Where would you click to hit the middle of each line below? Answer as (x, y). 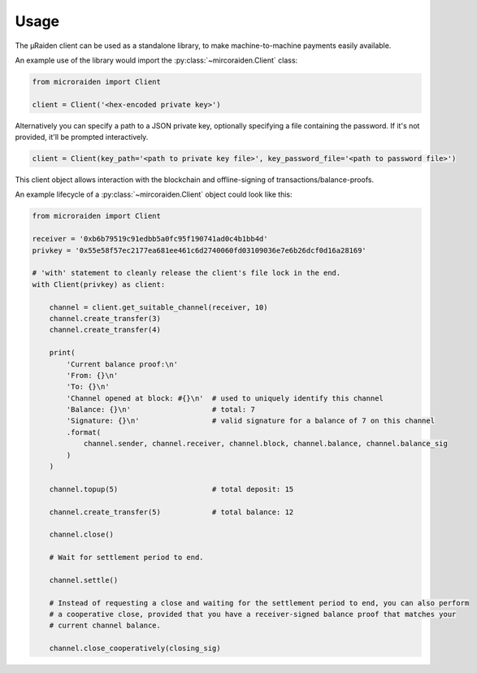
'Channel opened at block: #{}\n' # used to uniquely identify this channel (225, 398)
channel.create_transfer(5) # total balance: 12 (171, 512)
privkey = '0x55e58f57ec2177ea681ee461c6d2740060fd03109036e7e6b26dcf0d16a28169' (199, 250)
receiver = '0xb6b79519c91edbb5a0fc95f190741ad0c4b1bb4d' (150, 239)
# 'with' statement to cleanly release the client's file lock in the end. (186, 273)
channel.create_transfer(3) (105, 318)
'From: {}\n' (92, 375)
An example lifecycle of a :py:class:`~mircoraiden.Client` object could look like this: (154, 194)
